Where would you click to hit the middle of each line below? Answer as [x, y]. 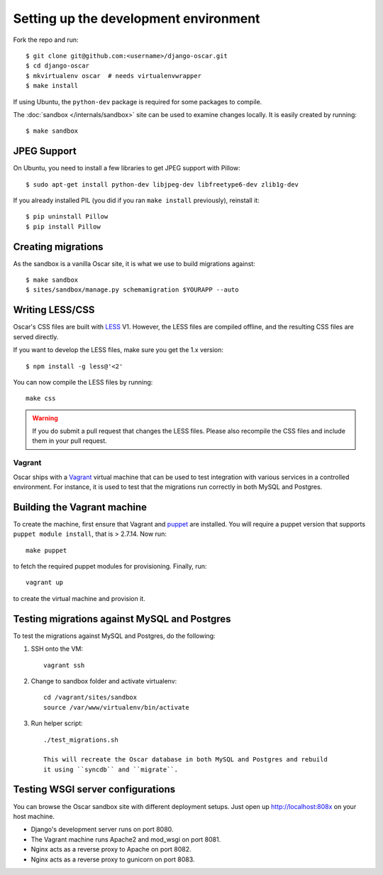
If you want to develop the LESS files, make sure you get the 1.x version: [118, 350]
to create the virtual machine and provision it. [79, 598]
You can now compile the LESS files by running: [83, 382]
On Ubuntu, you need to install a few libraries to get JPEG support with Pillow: [127, 168]
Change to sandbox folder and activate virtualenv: [104, 681]
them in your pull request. [70, 441]
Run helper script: [57, 723]
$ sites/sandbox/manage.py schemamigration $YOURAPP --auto [132, 290]
